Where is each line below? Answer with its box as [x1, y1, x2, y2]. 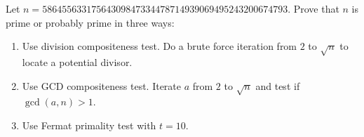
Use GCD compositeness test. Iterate [22, 78, 182, 93]
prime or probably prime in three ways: [6, 15, 175, 30]
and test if [255, 78, 300, 93]
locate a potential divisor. [22, 54, 133, 69]
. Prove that [288, 1, 339, 15]
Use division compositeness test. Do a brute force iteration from [22, 39, 297, 53]
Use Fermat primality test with [22, 117, 156, 132]
